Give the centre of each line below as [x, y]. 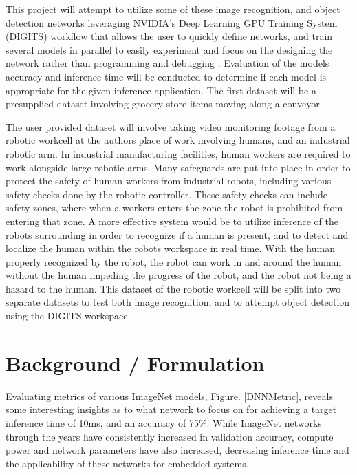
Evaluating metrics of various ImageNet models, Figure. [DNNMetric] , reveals [169, 395]
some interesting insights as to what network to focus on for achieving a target [171, 409]
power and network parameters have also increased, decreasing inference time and [177, 450]
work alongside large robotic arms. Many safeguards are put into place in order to [178, 167]
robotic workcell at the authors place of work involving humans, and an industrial [178, 140]
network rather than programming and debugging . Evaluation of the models [167, 63]
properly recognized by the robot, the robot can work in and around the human [174, 261]
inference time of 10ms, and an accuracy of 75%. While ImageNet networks [164, 422]
